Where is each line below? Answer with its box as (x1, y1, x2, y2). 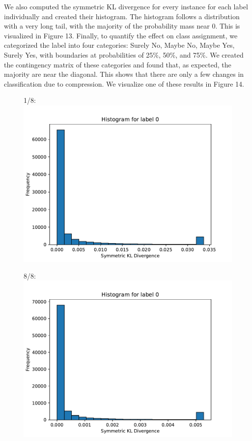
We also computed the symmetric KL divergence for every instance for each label (4, 1, 248, 11)
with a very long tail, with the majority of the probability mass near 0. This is (4, 21, 240, 31)
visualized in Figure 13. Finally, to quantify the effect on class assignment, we (4, 30, 238, 40)
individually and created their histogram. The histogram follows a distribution (4, 11, 240, 21)
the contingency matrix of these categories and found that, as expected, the (4, 59, 231, 69)
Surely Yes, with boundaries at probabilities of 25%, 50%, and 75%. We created (4, 49, 244, 60)
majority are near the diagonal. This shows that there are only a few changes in (4, 69, 244, 79)
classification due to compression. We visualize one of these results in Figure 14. (4, 78, 244, 89)
